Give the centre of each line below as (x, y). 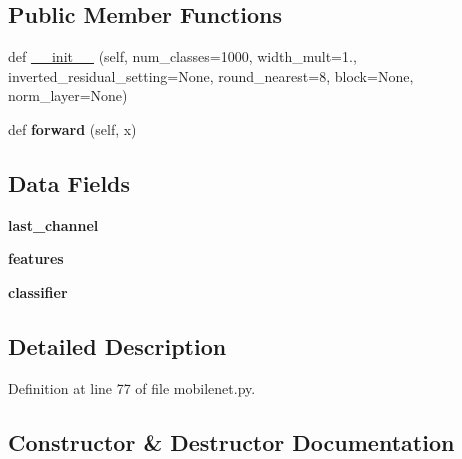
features (36, 258)
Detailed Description (117, 345)
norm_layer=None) (68, 95)
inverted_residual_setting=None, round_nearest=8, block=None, (211, 75)
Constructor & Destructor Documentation (231, 441)
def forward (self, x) (72, 128)
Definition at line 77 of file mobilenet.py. (132, 387)
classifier (38, 291)
